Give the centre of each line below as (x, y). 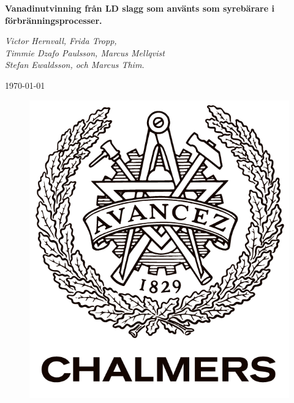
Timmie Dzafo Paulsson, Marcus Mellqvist (85, 52)
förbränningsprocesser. (54, 20)
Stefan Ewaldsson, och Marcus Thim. (75, 65)
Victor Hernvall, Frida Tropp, (61, 41)
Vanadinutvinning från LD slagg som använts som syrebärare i (140, 8)
